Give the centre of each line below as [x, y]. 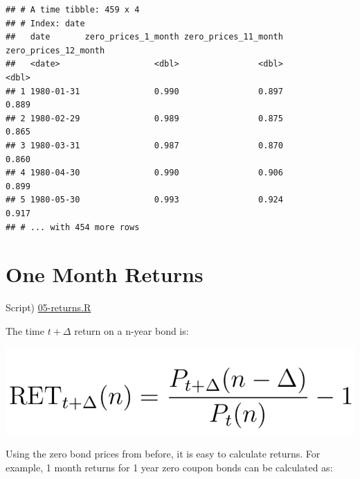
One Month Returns [105, 274]
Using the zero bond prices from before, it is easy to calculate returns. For [163, 454]
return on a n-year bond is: [132, 330]
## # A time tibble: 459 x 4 [73, 10]
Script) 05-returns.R [48, 307]
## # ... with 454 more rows [73, 227]
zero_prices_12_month [55, 50]
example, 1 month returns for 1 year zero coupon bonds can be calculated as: [169, 468]
